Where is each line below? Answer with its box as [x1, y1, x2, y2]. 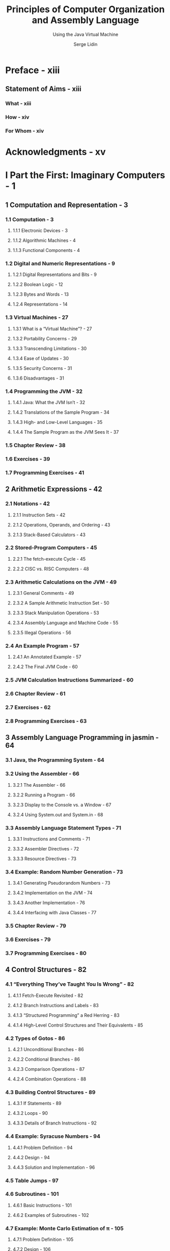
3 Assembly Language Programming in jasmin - [5, 733, 159, 742]
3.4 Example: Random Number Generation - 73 [5, 868, 123, 875]
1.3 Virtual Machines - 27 [5, 314, 69, 321]
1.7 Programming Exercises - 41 [5, 469, 84, 476]
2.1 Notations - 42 [5, 500, 50, 507]
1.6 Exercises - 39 [5, 455, 50, 462]
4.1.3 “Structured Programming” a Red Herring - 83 [12, 1012, 120, 1018]
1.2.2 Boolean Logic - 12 [12, 282, 64, 288]
